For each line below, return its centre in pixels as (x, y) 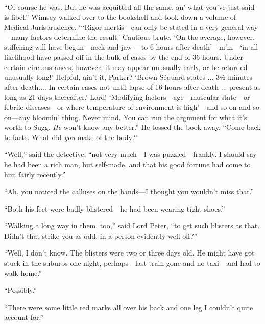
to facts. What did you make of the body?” (72, 137)
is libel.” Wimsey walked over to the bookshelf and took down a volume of (120, 17)
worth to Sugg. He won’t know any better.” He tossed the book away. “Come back (132, 127)
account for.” (24, 317)
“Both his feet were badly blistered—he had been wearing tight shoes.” (115, 208)
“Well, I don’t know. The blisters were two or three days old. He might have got (129, 253)
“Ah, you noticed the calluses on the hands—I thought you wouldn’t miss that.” (129, 191)
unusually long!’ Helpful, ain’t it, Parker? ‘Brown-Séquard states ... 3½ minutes (128, 77)
